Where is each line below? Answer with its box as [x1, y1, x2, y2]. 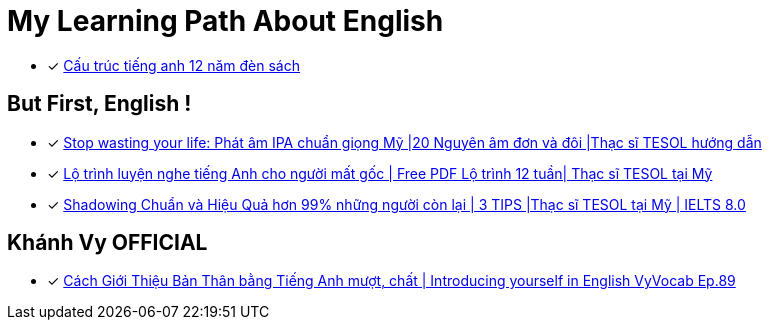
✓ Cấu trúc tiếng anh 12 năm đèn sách [47, 56, 300, 74]
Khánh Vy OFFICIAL [7, 230, 208, 256]
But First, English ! [7, 91, 192, 117]
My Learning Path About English [7, 4, 444, 38]
